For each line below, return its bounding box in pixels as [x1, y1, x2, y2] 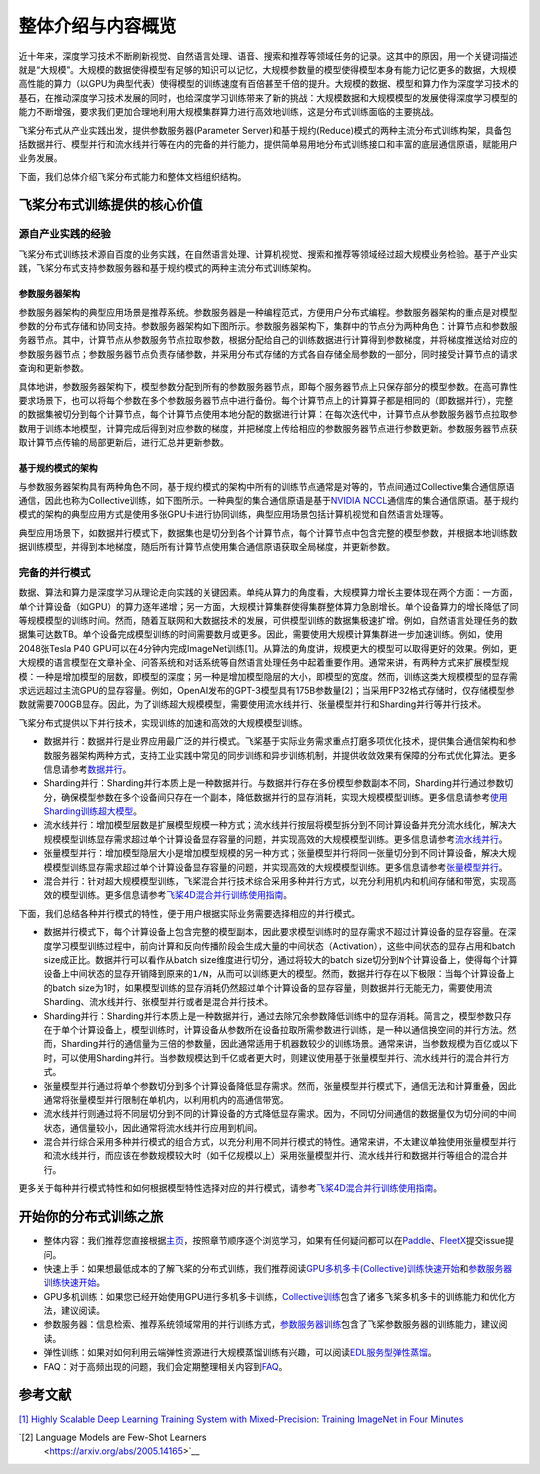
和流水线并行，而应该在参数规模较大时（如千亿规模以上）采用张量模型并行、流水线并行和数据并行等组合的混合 [43, 1150, 499, 1162]
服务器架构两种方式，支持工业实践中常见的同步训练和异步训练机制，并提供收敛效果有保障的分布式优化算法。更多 [51, 749, 517, 761]
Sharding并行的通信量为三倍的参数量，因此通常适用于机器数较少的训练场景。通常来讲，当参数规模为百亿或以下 [60, 1038, 519, 1050]
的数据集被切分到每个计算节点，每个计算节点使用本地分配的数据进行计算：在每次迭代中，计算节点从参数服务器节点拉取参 [18, 408, 518, 420]
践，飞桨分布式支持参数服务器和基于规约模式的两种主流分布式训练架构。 [18, 262, 317, 274]
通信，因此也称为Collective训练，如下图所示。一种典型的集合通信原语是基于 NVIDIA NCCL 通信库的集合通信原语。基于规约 [18, 494, 519, 506]
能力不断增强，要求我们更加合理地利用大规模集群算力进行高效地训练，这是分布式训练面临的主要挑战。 [18, 106, 439, 118]
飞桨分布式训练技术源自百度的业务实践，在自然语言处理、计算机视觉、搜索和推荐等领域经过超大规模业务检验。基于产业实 [18, 248, 518, 260]
